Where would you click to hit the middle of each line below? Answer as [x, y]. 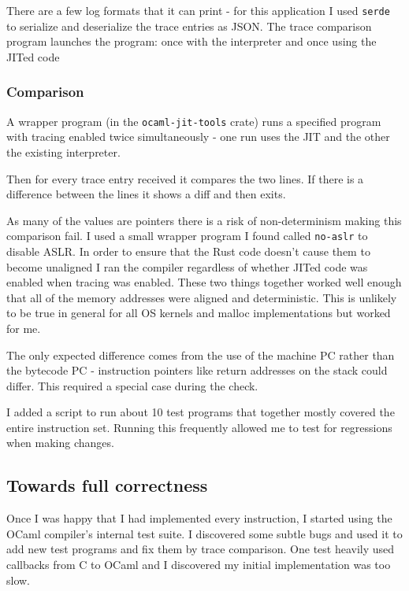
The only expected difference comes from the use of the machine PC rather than [201, 355]
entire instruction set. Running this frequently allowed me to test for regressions [199, 427]
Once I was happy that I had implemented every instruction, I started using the [199, 518]
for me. [24, 328]
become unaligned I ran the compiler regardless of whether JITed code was [187, 266]
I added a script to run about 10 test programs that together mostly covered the [201, 412]
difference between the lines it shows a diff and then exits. [146, 194]
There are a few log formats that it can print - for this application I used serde [198, 10]
